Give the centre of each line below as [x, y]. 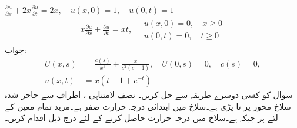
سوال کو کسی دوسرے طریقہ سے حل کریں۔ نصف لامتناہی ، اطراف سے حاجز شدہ [149, 95]
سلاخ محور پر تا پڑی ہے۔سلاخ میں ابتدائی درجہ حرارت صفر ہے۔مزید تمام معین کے [148, 106]
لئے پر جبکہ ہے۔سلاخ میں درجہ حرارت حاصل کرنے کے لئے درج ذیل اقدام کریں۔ [141, 118]
